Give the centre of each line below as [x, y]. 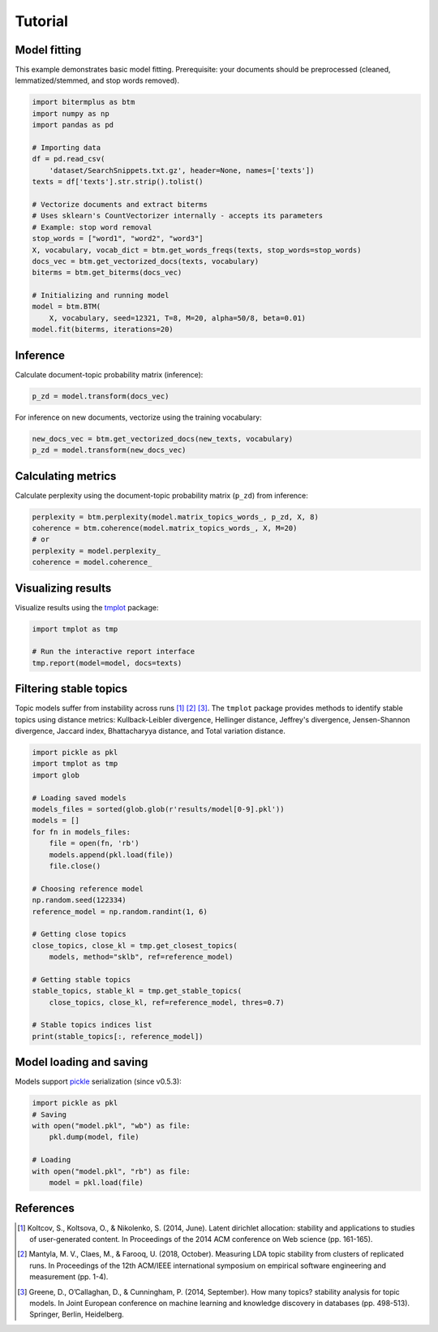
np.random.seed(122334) [79, 900]
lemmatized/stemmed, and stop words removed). [97, 80]
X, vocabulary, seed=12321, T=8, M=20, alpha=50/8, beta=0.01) [178, 318]
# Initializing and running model [101, 295]
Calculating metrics [66, 476]
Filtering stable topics [71, 689]
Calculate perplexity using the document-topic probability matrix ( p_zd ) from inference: [161, 495]
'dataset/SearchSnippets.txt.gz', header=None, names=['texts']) [182, 170]
